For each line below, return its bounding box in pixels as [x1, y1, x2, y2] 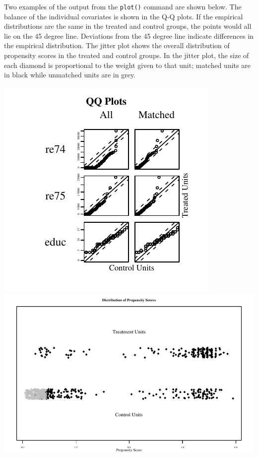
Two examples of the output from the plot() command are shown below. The [4, 1, 242, 11]
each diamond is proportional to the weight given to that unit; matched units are [4, 60, 251, 70]
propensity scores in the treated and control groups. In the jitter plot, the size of [4, 50, 249, 61]
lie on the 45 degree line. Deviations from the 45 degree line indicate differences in [4, 30, 254, 41]
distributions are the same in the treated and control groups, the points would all [4, 21, 252, 31]
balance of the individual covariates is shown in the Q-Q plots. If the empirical [4, 11, 243, 21]
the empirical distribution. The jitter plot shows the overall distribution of [4, 40, 230, 51]
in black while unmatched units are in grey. [4, 69, 136, 80]
